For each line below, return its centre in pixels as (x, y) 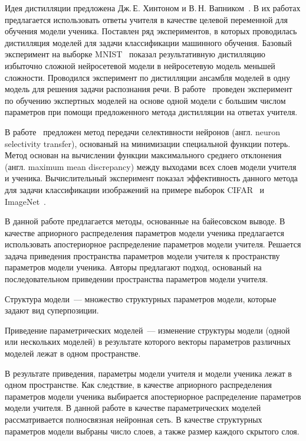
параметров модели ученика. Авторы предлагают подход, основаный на (133, 267)
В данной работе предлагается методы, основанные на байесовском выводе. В (145, 221)
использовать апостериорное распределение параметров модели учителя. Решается (153, 244)
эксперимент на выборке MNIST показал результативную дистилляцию (135, 54)
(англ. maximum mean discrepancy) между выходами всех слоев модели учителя (151, 166)
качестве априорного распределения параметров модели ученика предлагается (144, 232)
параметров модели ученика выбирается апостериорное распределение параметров (153, 396)
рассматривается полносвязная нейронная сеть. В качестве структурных (134, 419)
